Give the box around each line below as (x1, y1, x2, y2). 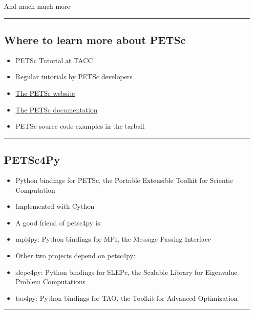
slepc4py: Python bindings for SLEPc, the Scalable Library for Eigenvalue (15, 267, 237, 277)
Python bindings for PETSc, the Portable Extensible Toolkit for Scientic (15, 175, 233, 185)
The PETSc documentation (15, 104, 98, 114)
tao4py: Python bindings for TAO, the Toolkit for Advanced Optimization (15, 292, 238, 303)
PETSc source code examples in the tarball (15, 121, 145, 131)
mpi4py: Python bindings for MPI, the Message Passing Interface (15, 234, 211, 244)
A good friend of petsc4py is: (15, 217, 102, 227)
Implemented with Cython (15, 201, 95, 211)
